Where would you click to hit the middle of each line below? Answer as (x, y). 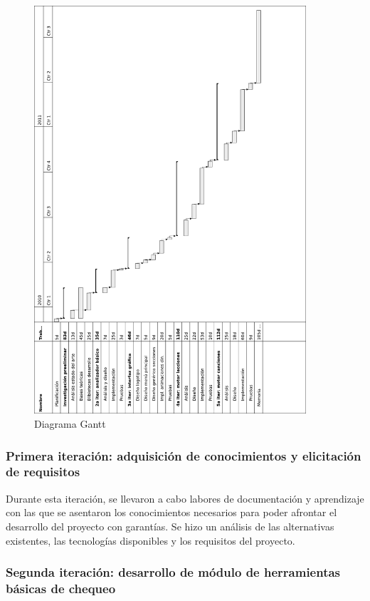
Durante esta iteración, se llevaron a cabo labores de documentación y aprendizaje (185, 498)
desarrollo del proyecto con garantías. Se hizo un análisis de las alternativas (170, 526)
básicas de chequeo (61, 588)
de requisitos (43, 472)
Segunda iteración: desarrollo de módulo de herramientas (173, 572)
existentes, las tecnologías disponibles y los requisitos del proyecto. (150, 540)
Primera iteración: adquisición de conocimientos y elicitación (184, 455)
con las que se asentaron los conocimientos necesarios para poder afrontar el (171, 512)
